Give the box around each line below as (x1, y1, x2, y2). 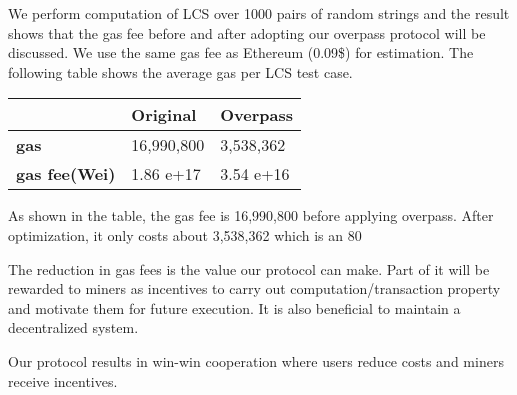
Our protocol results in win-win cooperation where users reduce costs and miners (8, 350, 504, 371)
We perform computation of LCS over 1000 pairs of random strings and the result (8, 3, 510, 23)
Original (131, 103, 197, 127)
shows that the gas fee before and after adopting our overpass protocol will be (8, 22, 486, 43)
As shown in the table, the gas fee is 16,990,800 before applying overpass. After (8, 205, 494, 226)
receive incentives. (8, 370, 118, 391)
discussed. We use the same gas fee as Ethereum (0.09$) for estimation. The (8, 42, 474, 63)
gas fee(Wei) (16, 162, 116, 186)
